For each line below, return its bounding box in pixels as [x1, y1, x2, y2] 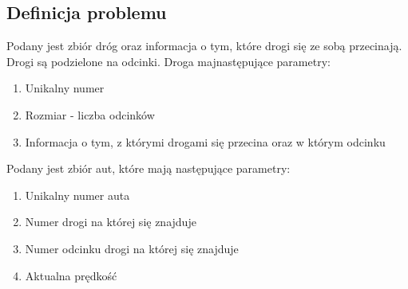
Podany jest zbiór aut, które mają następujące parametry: [6, 160, 291, 177]
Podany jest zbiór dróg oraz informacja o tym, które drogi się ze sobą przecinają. [6, 37, 402, 54]
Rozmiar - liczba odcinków [25, 106, 155, 123]
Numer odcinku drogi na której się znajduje [25, 240, 239, 256]
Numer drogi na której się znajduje [25, 213, 196, 230]
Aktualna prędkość [25, 267, 117, 283]
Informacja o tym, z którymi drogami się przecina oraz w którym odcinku [25, 133, 386, 150]
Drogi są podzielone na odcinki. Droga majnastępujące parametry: [6, 53, 331, 69]
